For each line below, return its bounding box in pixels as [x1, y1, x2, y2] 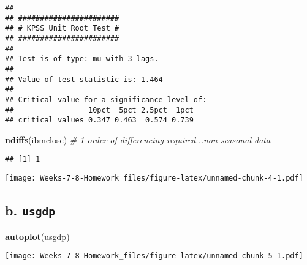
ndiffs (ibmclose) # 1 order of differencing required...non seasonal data [5, 133, 271, 146]
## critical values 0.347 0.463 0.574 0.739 [5, 116, 194, 125]
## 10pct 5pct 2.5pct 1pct [5, 105, 194, 114]
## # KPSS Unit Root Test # [5, 24, 119, 33]
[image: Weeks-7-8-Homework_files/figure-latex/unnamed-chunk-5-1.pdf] [5, 252, 303, 261]
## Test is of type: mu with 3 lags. [5, 54, 159, 64]
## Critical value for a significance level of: [5, 95, 207, 104]
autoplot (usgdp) [5, 230, 70, 242]
